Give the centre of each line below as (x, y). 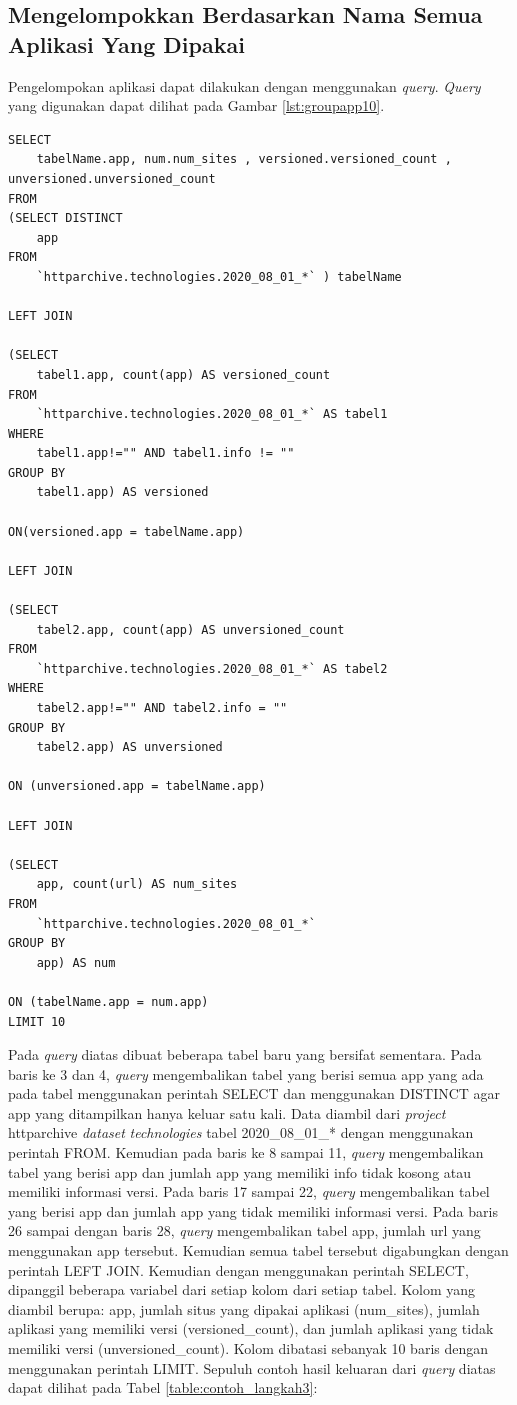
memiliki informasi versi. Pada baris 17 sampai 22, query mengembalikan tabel (249, 1191)
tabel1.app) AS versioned (122, 492)
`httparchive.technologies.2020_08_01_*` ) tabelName (219, 276)
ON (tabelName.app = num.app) (108, 1001)
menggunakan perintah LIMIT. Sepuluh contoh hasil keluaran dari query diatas (252, 1367)
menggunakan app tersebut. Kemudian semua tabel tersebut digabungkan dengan (258, 1250)
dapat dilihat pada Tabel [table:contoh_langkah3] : (163, 1387)
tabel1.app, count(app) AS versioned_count (183, 374)
